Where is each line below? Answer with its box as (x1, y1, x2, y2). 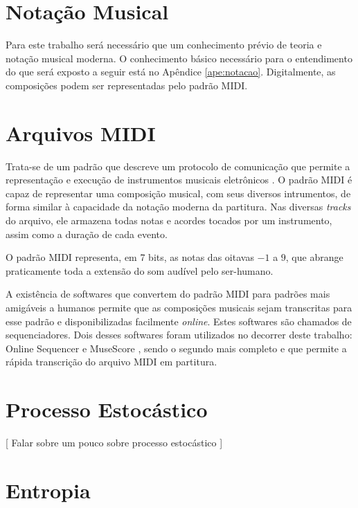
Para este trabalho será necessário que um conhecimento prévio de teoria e (6, 37, 322, 52)
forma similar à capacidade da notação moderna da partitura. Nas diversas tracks (6, 199, 351, 214)
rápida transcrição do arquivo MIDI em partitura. (6, 354, 217, 369)
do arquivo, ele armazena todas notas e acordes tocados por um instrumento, (6, 213, 332, 227)
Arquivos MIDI (6, 118, 156, 147)
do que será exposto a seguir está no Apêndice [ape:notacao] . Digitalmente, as (6, 64, 336, 79)
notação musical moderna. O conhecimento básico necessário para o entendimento (6, 51, 352, 65)
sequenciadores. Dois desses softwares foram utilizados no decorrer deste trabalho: (6, 327, 352, 342)
